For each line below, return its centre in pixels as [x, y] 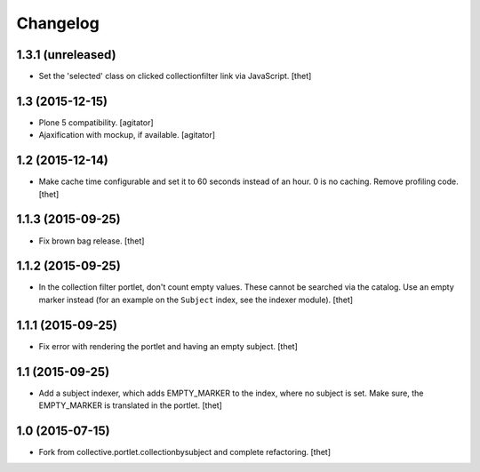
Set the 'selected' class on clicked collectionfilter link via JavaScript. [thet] [175, 76]
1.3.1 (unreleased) [66, 55]
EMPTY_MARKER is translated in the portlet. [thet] [130, 405]
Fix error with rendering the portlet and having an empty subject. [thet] [168, 346]
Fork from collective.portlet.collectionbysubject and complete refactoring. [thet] [185, 452]
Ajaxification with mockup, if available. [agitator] [127, 135]
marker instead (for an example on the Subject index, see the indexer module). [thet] [196, 300]
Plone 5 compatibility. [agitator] [96, 122]
